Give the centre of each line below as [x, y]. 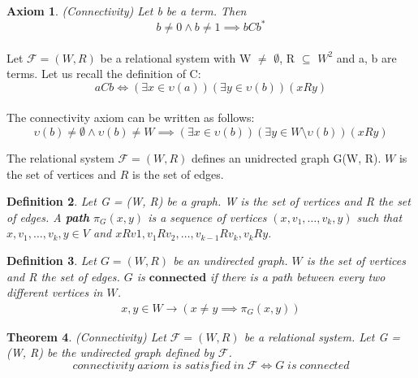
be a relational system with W [176, 57]
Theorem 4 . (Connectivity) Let [86, 336]
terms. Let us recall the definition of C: [104, 74]
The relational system [60, 158]
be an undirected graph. [231, 261]
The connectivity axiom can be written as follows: [131, 117]
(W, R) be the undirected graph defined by [110, 352]
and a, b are [366, 57]
